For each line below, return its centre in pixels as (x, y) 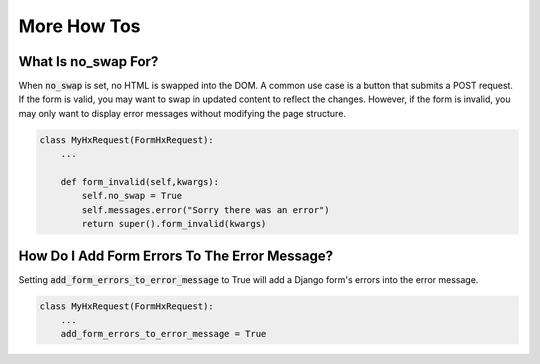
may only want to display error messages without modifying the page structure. (182, 113)
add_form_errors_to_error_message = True (163, 334)
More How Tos (79, 26)
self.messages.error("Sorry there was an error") (205, 209)
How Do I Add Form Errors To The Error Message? (176, 255)
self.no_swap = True (132, 196)
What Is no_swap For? (88, 61)
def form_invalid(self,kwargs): (140, 181)
